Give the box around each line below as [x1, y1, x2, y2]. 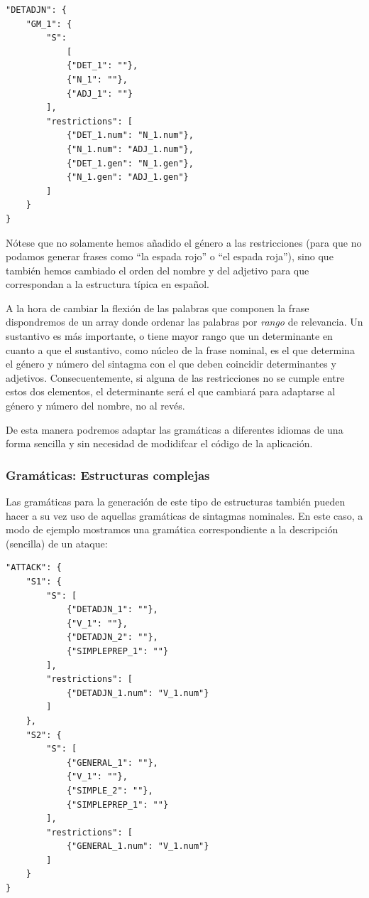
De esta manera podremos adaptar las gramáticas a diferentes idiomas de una [6, 422, 343, 437]
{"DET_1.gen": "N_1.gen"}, [66, 158, 194, 169]
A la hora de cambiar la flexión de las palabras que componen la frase [6, 300, 309, 315]
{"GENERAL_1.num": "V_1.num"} [66, 841, 209, 852]
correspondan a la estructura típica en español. [6, 277, 210, 292]
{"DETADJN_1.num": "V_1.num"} [66, 688, 209, 698]
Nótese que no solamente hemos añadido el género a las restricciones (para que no [6, 235, 362, 250]
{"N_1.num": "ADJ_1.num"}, [66, 144, 194, 154]
